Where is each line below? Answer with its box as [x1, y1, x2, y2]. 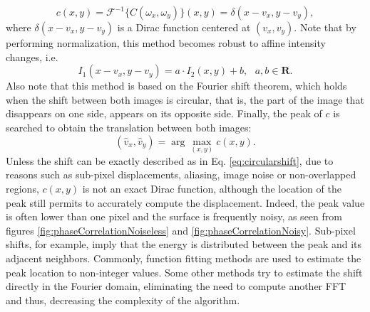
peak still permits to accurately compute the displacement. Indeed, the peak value [6, 195, 365, 210]
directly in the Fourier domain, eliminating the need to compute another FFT [6, 279, 346, 294]
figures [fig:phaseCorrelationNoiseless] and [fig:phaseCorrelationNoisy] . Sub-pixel [6, 222, 356, 237]
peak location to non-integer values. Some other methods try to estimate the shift [6, 264, 363, 279]
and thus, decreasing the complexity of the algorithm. [6, 292, 240, 307]
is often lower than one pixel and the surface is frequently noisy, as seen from [6, 209, 342, 224]
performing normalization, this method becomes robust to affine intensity [6, 36, 326, 50]
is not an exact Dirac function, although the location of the [82, 181, 341, 195]
